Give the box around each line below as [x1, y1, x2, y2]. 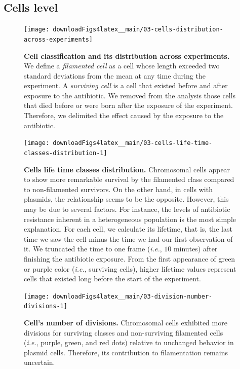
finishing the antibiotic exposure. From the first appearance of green [24, 253, 235, 264]
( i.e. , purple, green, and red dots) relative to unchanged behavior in [24, 337, 234, 348]
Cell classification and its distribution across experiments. [24, 50, 230, 61]
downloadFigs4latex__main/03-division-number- [53, 292, 213, 300]
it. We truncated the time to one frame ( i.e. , [24, 243, 162, 254]
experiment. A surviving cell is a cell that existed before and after [24, 80, 228, 91]
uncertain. [24, 357, 55, 367]
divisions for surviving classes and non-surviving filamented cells [24, 327, 223, 338]
